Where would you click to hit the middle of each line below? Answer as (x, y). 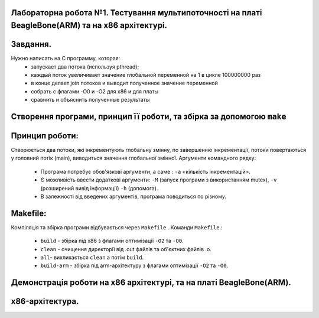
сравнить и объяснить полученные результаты (90, 100)
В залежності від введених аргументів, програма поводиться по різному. (134, 196)
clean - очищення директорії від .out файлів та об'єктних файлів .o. (126, 249)
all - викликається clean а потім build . (92, 258)
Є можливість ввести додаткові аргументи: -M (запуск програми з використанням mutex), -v (159, 180)
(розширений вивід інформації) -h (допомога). (99, 188)
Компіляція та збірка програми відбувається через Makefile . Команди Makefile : (117, 227)
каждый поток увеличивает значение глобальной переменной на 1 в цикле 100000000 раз (146, 74)
